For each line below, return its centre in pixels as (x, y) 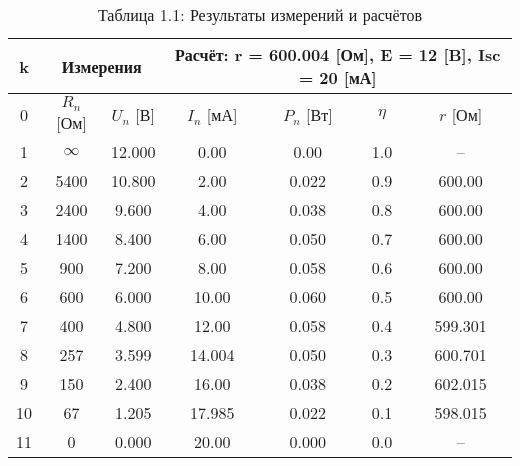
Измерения (101, 66)
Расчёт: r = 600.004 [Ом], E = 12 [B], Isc (338, 54)
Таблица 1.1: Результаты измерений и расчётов (260, 14)
